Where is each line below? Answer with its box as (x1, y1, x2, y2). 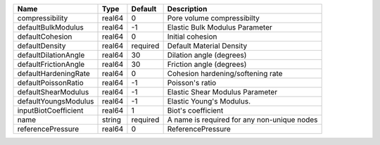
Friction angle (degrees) (167, 60, 247, 69)
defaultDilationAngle (17, 50, 85, 60)
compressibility (17, 13, 68, 23)
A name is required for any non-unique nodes (167, 115, 318, 125)
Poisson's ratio (167, 78, 217, 87)
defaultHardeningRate (17, 69, 91, 78)
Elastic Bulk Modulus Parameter (167, 23, 272, 32)
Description (167, 4, 208, 13)
